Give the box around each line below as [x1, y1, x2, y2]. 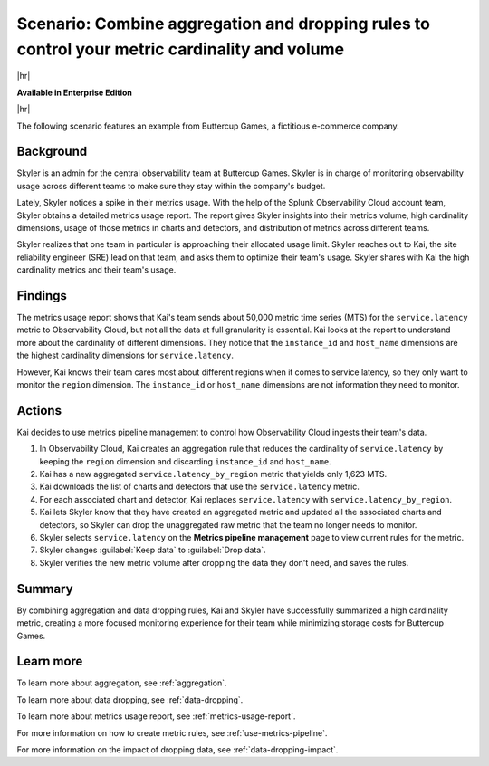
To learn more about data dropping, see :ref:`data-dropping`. [16, 694, 244, 705]
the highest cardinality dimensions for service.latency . [16, 349, 235, 361]
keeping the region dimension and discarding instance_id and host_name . [39, 455, 331, 466]
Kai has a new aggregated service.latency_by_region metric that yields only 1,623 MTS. [39, 469, 388, 480]
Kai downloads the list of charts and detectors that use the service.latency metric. [39, 481, 360, 493]
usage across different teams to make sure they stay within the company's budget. [16, 180, 326, 191]
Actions [16, 403, 62, 418]
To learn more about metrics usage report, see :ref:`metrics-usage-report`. [16, 711, 296, 722]
